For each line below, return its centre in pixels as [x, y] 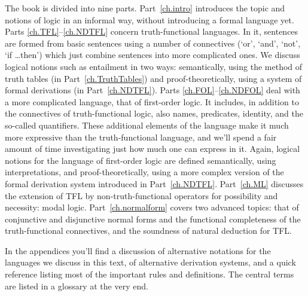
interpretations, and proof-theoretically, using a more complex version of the [144, 172]
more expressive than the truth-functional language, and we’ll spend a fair [141, 137]
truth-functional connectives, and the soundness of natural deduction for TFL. [148, 231]
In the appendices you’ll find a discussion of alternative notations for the [138, 250]
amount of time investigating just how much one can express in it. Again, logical [153, 149]
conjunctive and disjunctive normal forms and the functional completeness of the [153, 219]
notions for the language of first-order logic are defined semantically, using [141, 160]
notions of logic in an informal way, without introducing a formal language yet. [150, 19]
